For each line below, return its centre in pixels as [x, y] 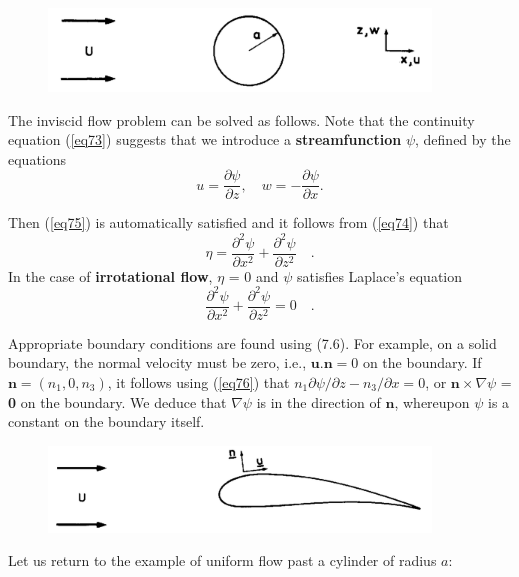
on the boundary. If [422, 362]
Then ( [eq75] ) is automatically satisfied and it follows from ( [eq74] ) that [228, 222]
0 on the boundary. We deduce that [117, 401]
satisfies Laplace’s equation [380, 275]
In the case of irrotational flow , [110, 275]
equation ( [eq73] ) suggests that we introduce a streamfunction [205, 139]
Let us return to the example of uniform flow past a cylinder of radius [222, 560]
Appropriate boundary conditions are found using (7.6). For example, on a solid [252, 342]
